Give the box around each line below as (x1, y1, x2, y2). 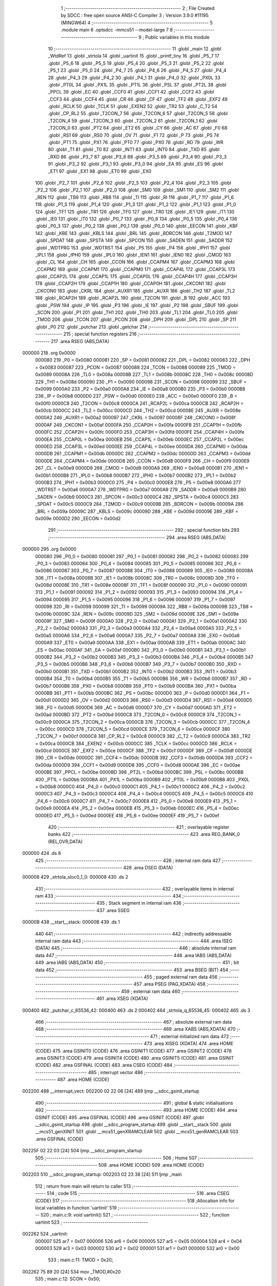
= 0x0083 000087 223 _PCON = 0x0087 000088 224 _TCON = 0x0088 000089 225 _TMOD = (35, 364, 236, 370)
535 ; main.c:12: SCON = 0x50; (35, 1276, 101, 1282)
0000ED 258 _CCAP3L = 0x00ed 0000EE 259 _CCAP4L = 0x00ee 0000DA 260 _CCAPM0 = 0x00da (35, 443, 248, 450)
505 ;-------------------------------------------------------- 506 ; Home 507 (35, 1155, 197, 1161)
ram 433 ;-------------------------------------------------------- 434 (35, 893, 182, 899)
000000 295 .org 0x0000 (22, 546, 77, 552)
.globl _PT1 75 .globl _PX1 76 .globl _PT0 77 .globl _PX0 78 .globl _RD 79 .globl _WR (48, 139, 224, 146)
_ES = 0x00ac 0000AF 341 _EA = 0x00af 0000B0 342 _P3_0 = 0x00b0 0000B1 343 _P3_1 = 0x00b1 (35, 647, 246, 653)
